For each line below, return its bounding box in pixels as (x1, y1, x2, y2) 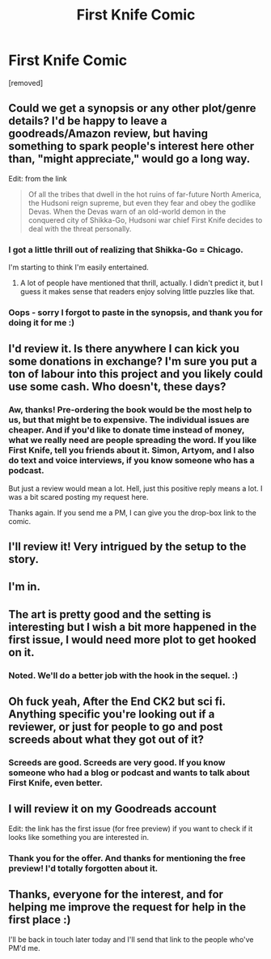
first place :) (8, 913, 71, 927)
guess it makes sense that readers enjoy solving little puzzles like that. (19, 287, 255, 296)
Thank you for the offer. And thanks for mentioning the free (8, 852, 246, 863)
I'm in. (8, 580, 40, 594)
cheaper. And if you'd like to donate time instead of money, (8, 424, 245, 436)
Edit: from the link (8, 173, 67, 183)
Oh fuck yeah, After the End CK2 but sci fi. (8, 695, 226, 709)
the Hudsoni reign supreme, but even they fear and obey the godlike (28, 198, 256, 207)
